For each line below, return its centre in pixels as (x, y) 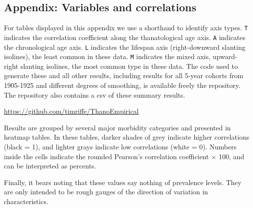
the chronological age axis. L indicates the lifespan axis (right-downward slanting (125, 47)
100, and (231, 156)
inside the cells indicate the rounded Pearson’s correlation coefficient (106, 156)
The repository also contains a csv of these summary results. (95, 94)
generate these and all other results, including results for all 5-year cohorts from (124, 75)
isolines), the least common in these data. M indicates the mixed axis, (107, 56)
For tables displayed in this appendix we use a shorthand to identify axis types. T (126, 28)
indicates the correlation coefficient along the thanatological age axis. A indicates (125, 37)
